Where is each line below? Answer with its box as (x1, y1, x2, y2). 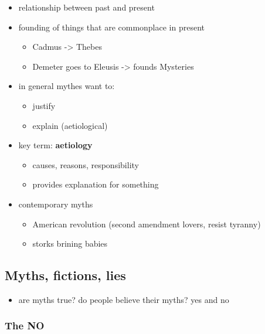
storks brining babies (32, 237, 108, 250)
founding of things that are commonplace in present (18, 21, 205, 33)
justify (32, 99, 56, 111)
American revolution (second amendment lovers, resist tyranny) (32, 217, 261, 230)
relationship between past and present (18, 1, 155, 13)
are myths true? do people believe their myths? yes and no (18, 293, 229, 305)
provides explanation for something (32, 178, 159, 190)
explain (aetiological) (32, 119, 108, 131)
